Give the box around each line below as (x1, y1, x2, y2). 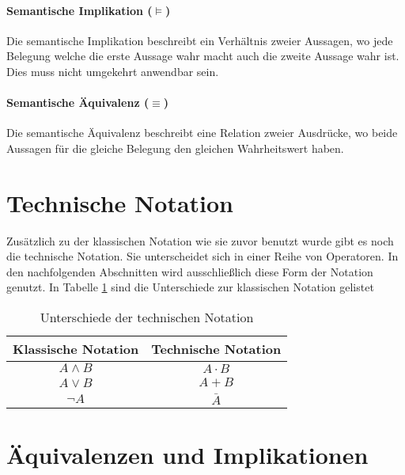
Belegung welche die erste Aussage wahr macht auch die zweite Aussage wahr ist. (6, 47, 399, 64)
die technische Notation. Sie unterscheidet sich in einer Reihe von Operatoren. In (6, 248, 399, 264)
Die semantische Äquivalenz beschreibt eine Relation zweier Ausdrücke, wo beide (6, 124, 398, 141)
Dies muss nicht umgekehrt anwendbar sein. (6, 63, 219, 79)
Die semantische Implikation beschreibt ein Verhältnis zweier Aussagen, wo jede (6, 32, 393, 48)
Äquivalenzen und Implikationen (6, 438, 369, 470)
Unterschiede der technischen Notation (40, 308, 254, 327)
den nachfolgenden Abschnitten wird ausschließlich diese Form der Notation (6, 263, 373, 279)
